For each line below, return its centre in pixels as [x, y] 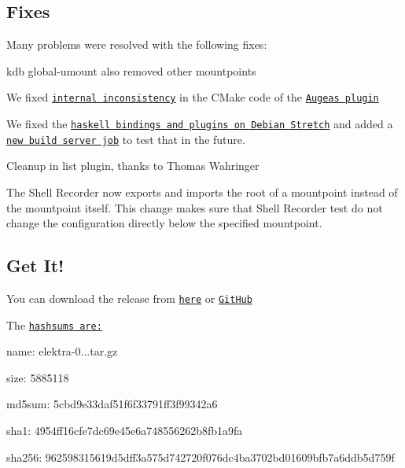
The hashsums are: [54, 324]
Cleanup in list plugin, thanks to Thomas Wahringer [133, 166]
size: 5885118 [38, 377]
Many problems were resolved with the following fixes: [137, 44]
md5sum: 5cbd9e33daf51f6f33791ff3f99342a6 [112, 404]
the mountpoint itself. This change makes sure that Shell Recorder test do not [195, 207]
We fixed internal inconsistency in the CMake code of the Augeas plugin [193, 97]
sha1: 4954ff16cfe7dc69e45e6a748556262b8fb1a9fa [125, 431]
